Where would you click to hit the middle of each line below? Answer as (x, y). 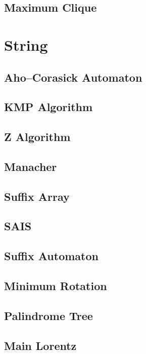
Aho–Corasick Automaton (73, 77)
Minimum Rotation (56, 286)
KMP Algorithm (48, 107)
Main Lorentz (40, 345)
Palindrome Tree (48, 315)
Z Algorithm (37, 137)
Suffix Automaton (51, 256)
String (26, 44)
